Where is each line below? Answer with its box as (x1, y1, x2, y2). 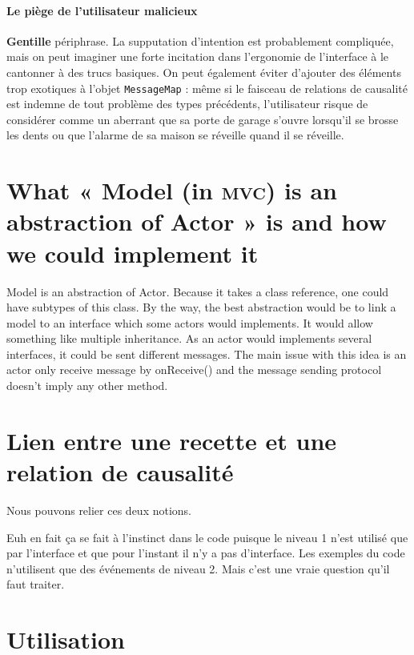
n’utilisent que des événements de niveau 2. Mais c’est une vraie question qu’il (6, 560, 390, 577)
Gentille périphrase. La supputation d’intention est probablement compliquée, (6, 32, 394, 49)
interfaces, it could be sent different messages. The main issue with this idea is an (6, 345, 407, 362)
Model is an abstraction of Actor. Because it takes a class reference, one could (6, 283, 389, 299)
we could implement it (6, 236, 259, 269)
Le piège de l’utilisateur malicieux (6, 2, 198, 18)
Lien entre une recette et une (6, 424, 337, 456)
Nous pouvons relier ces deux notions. (6, 501, 191, 518)
